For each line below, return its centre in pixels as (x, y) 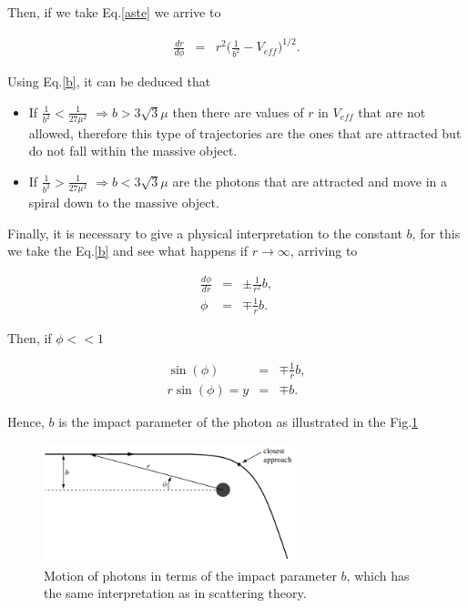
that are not (392, 111)
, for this (436, 233)
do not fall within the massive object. (133, 151)
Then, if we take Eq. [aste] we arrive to (114, 12)
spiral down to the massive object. (124, 203)
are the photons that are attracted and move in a (310, 181)
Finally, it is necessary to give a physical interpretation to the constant (205, 233)
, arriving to (324, 251)
